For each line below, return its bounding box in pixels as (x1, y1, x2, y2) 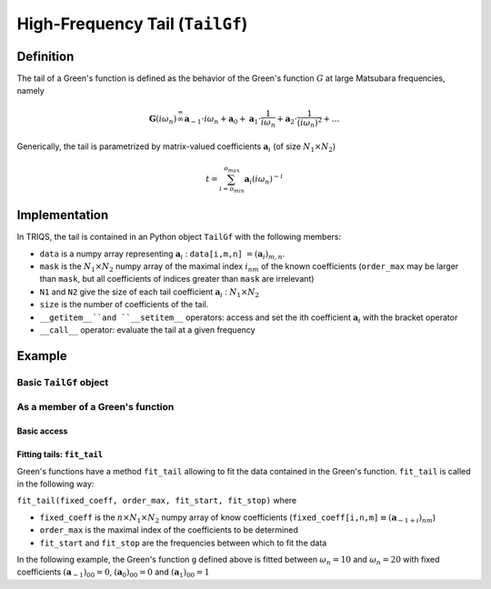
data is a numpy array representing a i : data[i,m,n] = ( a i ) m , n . (39, 248, 286, 261)
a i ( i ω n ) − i (244, 172, 284, 186)
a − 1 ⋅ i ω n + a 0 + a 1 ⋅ (184, 114, 262, 126)
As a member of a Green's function (16, 401, 175, 414)
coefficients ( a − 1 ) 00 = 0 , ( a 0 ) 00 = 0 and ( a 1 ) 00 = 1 (16, 566, 210, 580)
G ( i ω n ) (148, 114, 177, 126)
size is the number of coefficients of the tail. (39, 299, 209, 310)
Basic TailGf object (16, 375, 109, 388)
